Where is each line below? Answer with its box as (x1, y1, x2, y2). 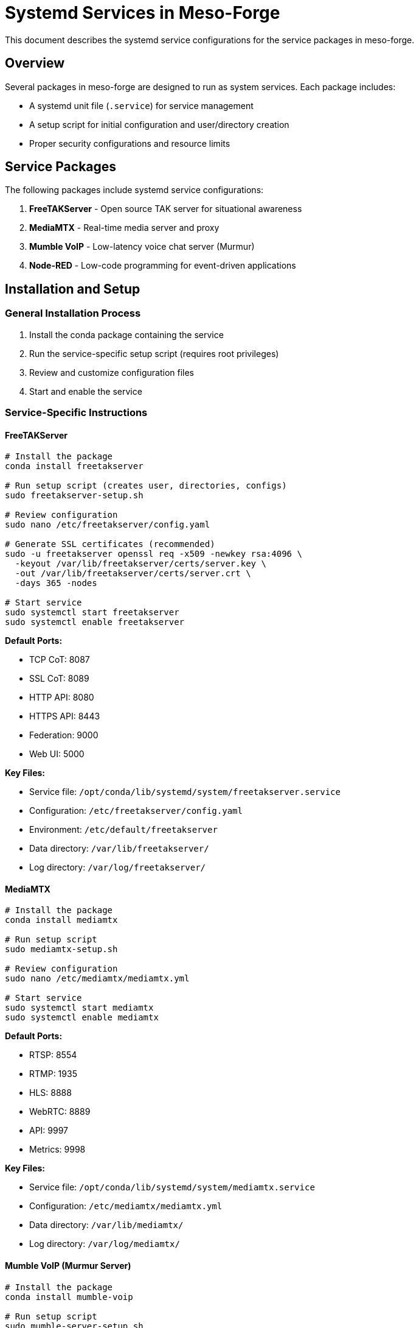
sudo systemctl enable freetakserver (5, 617, 185, 627)
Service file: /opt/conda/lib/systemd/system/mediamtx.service (29, 1182, 315, 1193)
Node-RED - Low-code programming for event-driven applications (29, 260, 296, 271)
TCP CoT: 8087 (29, 654, 90, 665)
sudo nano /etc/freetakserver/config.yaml (5, 520, 210, 530)
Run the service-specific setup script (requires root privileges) (29, 348, 279, 359)
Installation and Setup (5, 281, 140, 297)
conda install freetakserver (5, 461, 144, 472)
